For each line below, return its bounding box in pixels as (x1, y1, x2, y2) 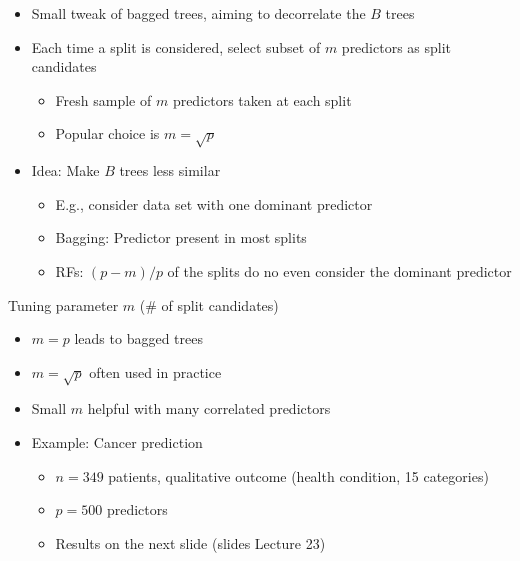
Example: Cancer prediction (31, 432, 203, 453)
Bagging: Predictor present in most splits (55, 227, 307, 248)
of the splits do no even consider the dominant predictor (167, 260, 512, 281)
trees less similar (119, 160, 221, 181)
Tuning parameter (8, 294, 119, 315)
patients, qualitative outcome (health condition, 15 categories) (108, 465, 489, 486)
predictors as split (341, 36, 452, 57)
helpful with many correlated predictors (87, 398, 331, 419)
